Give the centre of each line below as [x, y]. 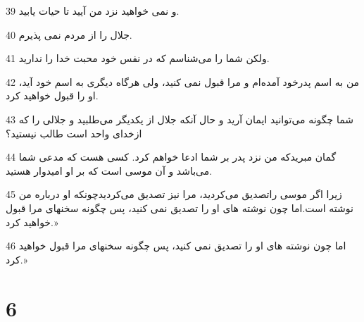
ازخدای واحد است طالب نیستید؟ [74, 133]
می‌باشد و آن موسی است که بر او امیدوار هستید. [109, 170]
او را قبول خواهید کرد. [52, 95]
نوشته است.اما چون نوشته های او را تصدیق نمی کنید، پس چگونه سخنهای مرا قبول [180, 208]
